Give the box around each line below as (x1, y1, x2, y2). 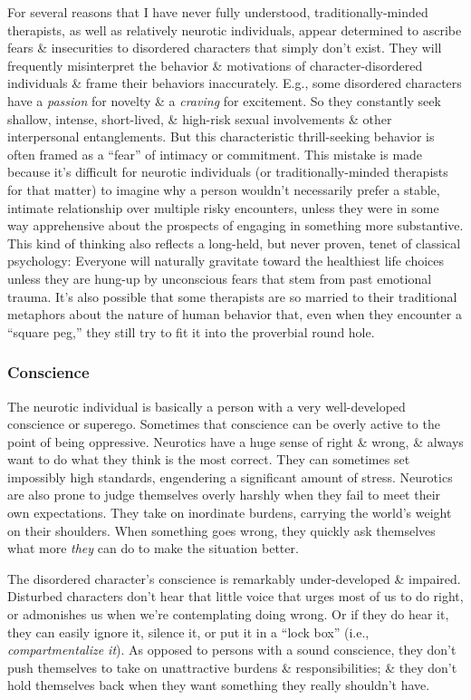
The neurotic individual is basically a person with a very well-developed (7, 396, 406, 415)
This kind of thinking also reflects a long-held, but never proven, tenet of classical (7, 233, 461, 252)
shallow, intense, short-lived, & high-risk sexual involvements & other (7, 109, 392, 128)
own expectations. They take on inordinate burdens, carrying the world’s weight (7, 503, 452, 522)
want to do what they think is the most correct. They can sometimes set (7, 450, 410, 469)
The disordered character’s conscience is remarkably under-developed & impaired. (7, 569, 461, 588)
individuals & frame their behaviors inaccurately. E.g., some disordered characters (7, 73, 462, 92)
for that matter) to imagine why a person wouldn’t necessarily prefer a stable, (7, 180, 440, 199)
